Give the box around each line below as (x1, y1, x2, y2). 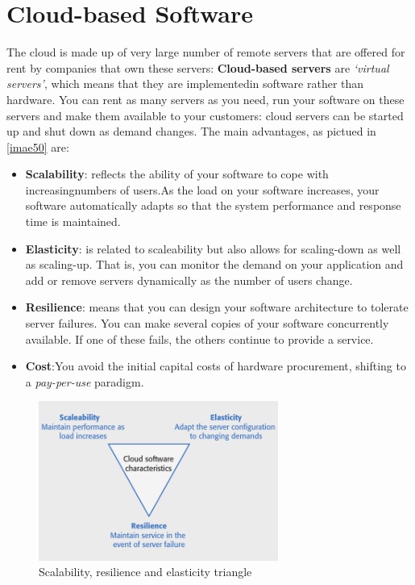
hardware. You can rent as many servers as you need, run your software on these (6, 90, 405, 107)
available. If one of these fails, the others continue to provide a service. (25, 330, 374, 347)
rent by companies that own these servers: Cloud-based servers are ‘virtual (6, 59, 389, 76)
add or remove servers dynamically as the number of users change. (25, 271, 353, 288)
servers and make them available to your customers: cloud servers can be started (6, 107, 404, 123)
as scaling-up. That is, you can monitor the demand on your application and (25, 256, 404, 273)
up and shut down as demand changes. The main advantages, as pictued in (6, 123, 376, 140)
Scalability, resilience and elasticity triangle (39, 563, 252, 580)
